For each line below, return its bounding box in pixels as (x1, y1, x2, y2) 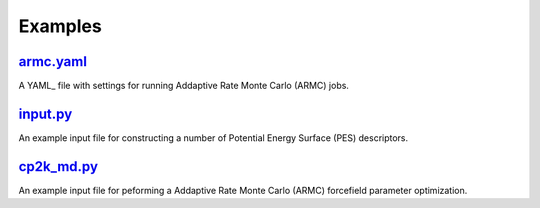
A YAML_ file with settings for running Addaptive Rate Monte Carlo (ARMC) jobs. (18, 80, 350, 92)
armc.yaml (18, 53, 87, 70)
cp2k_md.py (18, 158, 99, 175)
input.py (18, 105, 73, 122)
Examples (18, 15, 102, 37)
